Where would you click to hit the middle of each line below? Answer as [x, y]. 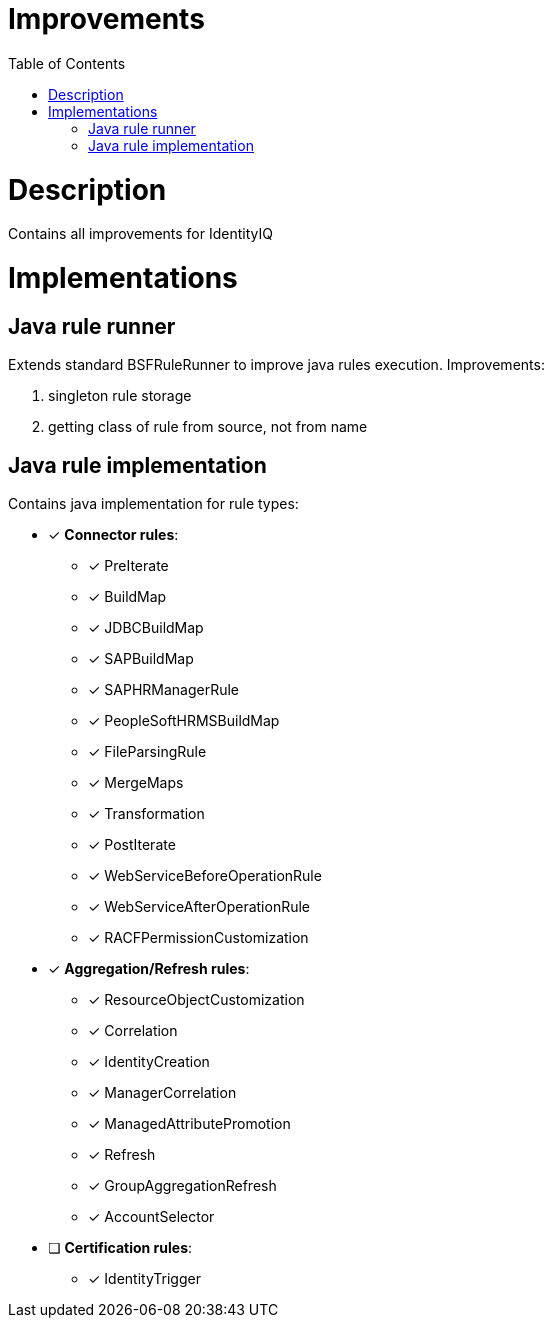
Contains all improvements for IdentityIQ [140, 234]
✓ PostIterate [132, 845]
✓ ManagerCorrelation [162, 1093]
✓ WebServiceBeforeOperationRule [205, 876]
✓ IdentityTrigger [144, 1279]
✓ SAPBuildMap [141, 659]
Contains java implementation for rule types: [153, 504]
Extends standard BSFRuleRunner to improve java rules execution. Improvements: [276, 365]
